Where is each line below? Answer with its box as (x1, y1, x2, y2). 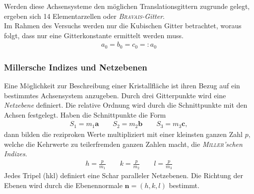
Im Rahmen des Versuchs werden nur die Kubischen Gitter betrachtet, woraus (4, 20, 242, 31)
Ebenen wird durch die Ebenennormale (4, 180, 123, 190)
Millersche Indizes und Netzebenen (4, 61, 147, 73)
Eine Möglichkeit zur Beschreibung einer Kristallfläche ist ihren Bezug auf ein (4, 80, 240, 91)
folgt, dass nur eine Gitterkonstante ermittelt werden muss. (4, 30, 184, 40)
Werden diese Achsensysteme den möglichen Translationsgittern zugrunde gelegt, (4, 1, 250, 11)
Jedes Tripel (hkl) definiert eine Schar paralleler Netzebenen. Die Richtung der (4, 170, 243, 181)
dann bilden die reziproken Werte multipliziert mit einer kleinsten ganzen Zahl (4, 129, 243, 139)
